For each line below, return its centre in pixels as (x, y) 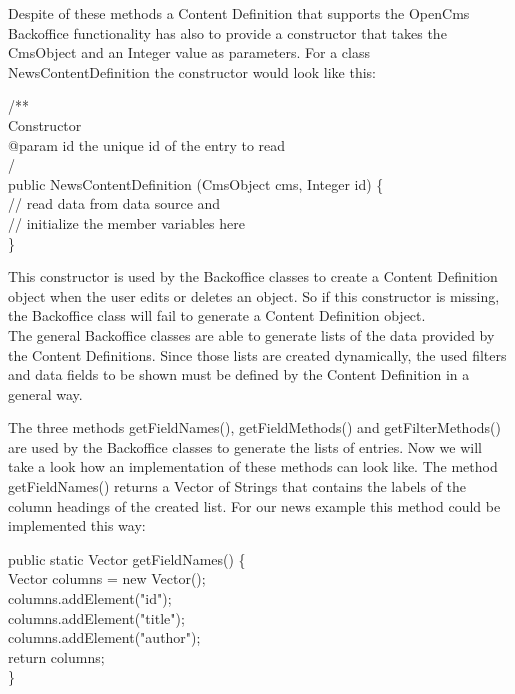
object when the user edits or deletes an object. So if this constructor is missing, (254, 295)
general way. (45, 393)
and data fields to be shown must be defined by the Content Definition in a (239, 374)
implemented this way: (77, 525)
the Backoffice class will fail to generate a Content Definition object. (217, 315)
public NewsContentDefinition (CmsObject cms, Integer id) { (196, 183)
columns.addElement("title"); (96, 617)
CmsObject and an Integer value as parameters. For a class (189, 52)
